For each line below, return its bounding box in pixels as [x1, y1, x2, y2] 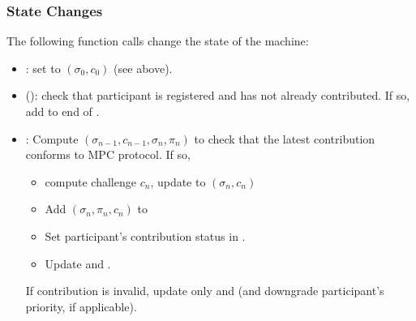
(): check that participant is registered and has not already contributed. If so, [25, 87, 410, 104]
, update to [150, 173, 206, 190]
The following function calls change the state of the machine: [6, 32, 309, 49]
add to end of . [25, 103, 100, 119]
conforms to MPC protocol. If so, [25, 146, 191, 163]
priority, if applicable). [25, 297, 137, 315]
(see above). [114, 59, 173, 76]
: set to [25, 59, 61, 76]
